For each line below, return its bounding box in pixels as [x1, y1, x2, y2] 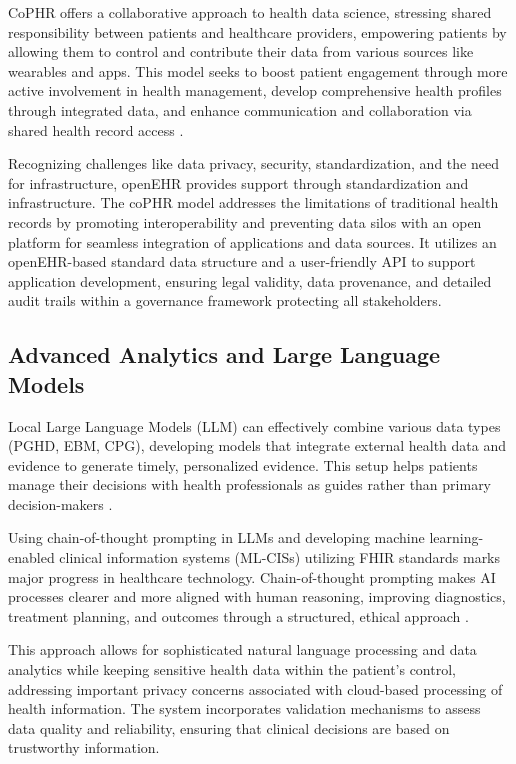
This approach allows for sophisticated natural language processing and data [8, 639, 477, 660]
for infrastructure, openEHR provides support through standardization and [8, 172, 469, 193]
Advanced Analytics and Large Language [8, 339, 441, 370]
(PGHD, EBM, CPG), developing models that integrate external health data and [8, 435, 506, 456]
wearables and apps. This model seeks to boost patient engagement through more [8, 60, 508, 81]
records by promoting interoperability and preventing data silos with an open [8, 211, 482, 232]
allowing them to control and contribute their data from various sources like [8, 41, 474, 62]
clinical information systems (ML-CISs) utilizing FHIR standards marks [59, 547, 501, 568]
